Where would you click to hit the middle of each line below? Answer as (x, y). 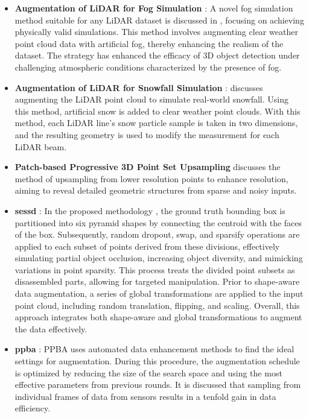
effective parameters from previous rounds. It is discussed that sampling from (158, 385)
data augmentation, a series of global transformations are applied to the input (159, 293)
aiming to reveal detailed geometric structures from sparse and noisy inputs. (156, 190)
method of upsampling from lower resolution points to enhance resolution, (151, 178)
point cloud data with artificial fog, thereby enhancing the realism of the (149, 43)
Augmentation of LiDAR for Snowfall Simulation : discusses (139, 87)
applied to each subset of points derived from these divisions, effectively (147, 246)
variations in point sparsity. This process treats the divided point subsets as (155, 269)
